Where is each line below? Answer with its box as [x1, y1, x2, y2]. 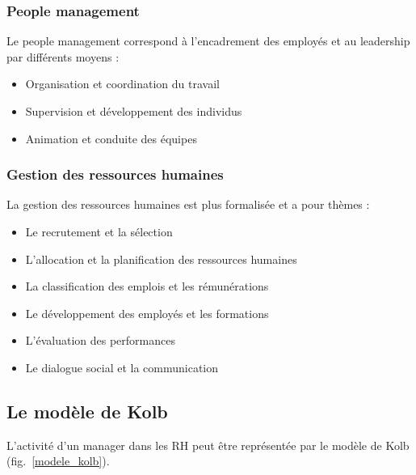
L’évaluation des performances [25, 332, 175, 349]
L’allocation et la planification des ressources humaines [25, 250, 297, 267]
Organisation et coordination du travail [25, 75, 220, 92]
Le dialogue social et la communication [25, 358, 219, 375]
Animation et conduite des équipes [25, 129, 197, 146]
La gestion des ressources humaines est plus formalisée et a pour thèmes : [6, 196, 370, 213]
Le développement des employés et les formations [25, 304, 269, 321]
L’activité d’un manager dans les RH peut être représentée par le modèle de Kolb [6, 436, 410, 453]
